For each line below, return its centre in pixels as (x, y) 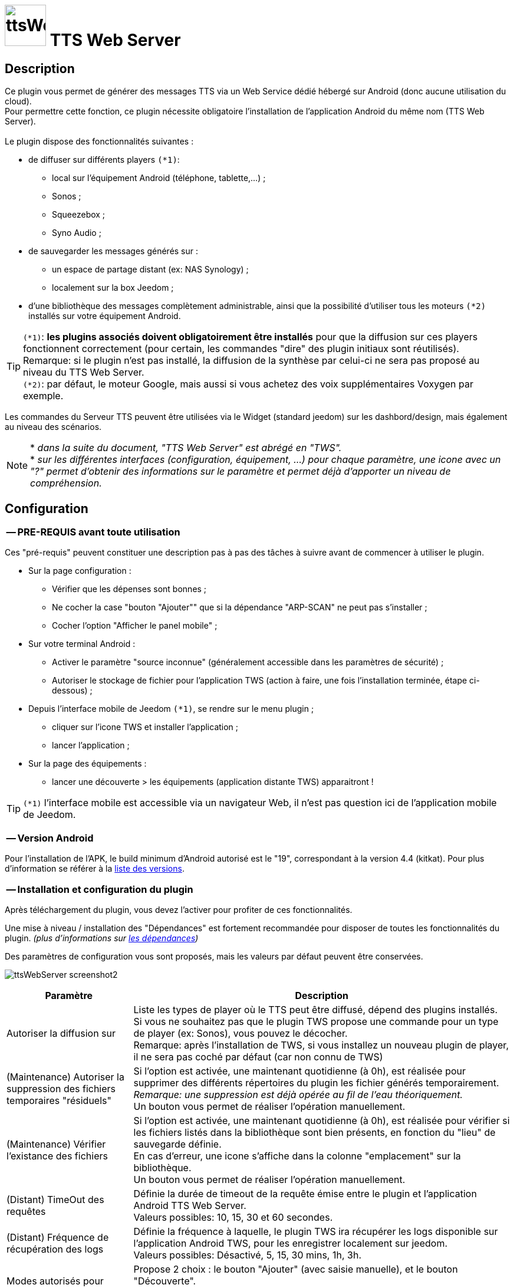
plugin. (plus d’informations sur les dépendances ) (102, 938)
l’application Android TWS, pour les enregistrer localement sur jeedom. (291, 1243)
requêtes (26, 1211)
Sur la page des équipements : (88, 764)
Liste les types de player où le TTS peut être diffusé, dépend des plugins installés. (315, 1009)
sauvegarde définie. (177, 1144)
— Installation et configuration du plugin (100, 889)
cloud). (18, 101)
